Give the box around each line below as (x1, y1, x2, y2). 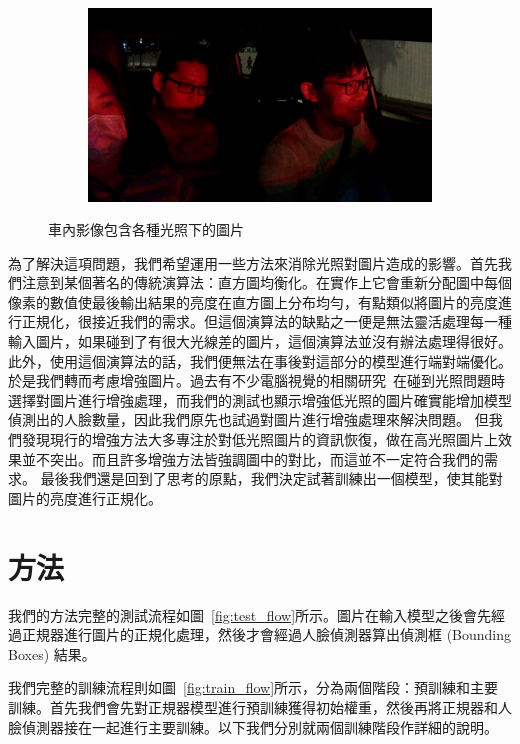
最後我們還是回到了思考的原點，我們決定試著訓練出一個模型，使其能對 (40, 468, 503, 489)
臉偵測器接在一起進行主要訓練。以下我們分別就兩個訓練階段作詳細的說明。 (8, 716, 498, 737)
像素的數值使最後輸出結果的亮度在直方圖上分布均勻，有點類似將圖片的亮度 (8, 291, 498, 312)
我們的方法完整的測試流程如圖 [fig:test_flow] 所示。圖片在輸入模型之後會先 (8, 604, 492, 625)
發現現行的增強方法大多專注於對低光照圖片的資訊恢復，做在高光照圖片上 (21, 429, 498, 450)
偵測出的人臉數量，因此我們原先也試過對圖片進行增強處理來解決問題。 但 (8, 409, 489, 430)
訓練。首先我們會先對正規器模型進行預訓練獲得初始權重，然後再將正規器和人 (8, 696, 512, 717)
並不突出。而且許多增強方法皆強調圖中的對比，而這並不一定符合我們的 (21, 448, 484, 469)
